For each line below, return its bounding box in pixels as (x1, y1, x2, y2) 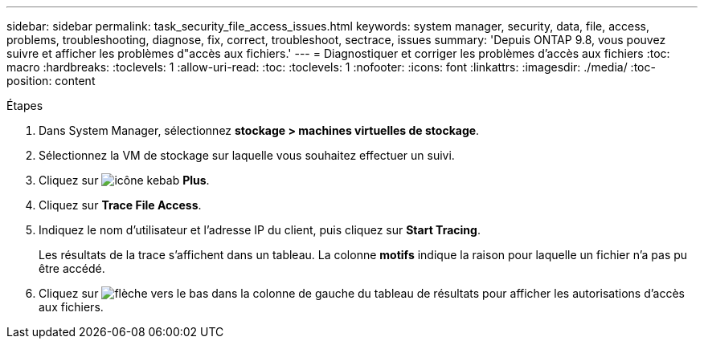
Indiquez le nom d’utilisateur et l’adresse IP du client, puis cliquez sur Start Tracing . (39, 223, 481, 237)
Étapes (6, 99, 43, 112)
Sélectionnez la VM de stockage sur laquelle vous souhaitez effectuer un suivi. (39, 148, 455, 162)
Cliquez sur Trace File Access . (39, 198, 202, 212)
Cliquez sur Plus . (39, 173, 210, 187)
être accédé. (39, 262, 105, 275)
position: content (6, 74, 96, 87)
